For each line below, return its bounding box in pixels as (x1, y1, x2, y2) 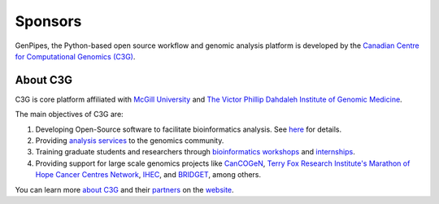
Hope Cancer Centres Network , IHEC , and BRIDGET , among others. (35, 170, 262, 180)
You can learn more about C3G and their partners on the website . (15, 184, 235, 194)
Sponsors (15, 12, 82, 30)
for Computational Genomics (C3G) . (15, 51, 136, 61)
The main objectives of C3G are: (15, 110, 124, 119)
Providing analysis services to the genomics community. (35, 136, 224, 145)
